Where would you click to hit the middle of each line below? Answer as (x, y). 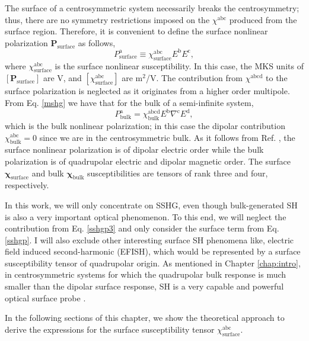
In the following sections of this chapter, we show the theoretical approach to (145, 318)
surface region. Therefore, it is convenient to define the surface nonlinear (136, 31)
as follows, (97, 42)
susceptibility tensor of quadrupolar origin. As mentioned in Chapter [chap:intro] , (153, 263)
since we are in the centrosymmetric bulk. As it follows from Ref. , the (167, 137)
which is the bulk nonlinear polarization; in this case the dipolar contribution (145, 125)
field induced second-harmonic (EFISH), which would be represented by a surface (153, 251)
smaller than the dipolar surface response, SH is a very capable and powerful (144, 286)
